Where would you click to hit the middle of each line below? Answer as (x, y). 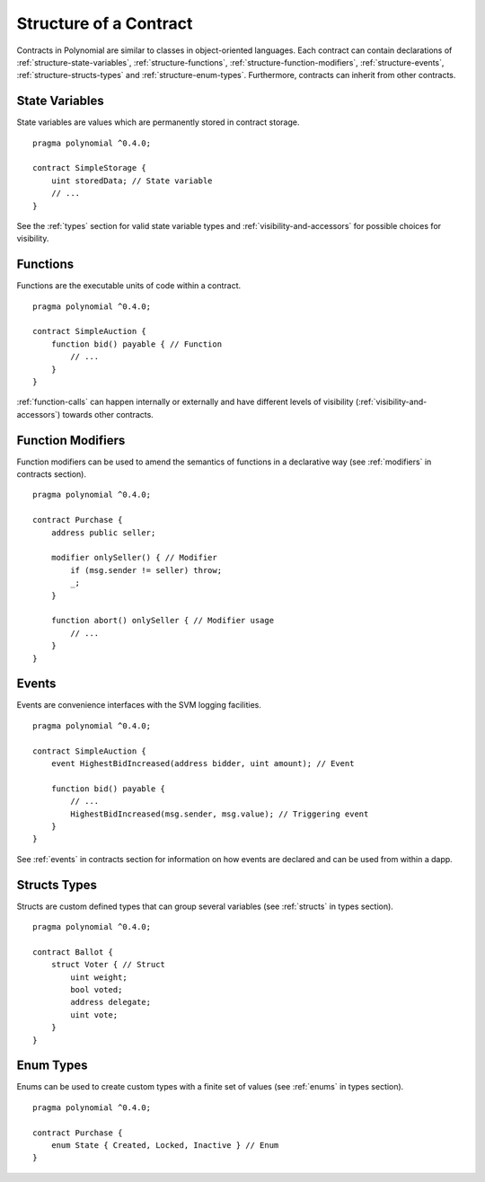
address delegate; (111, 1002)
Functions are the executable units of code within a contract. (129, 286)
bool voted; (97, 989)
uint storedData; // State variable (132, 181)
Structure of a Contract (105, 23)
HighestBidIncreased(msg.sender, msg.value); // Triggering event (220, 814)
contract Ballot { (73, 952)
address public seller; (103, 533)
